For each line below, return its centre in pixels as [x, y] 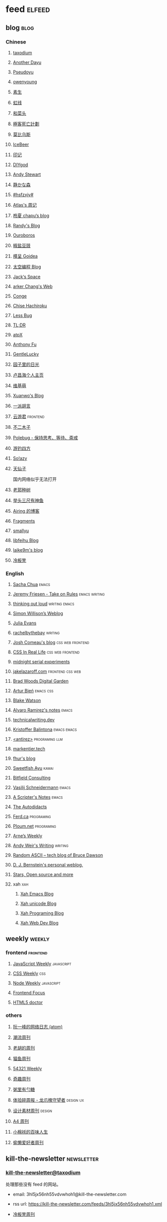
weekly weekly [28, 939]
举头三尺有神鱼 [28, 500]
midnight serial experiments [41, 662]
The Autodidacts [30, 807]
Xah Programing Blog [42, 913]
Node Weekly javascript [37, 983]
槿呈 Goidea [25, 256]
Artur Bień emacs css [33, 691]
